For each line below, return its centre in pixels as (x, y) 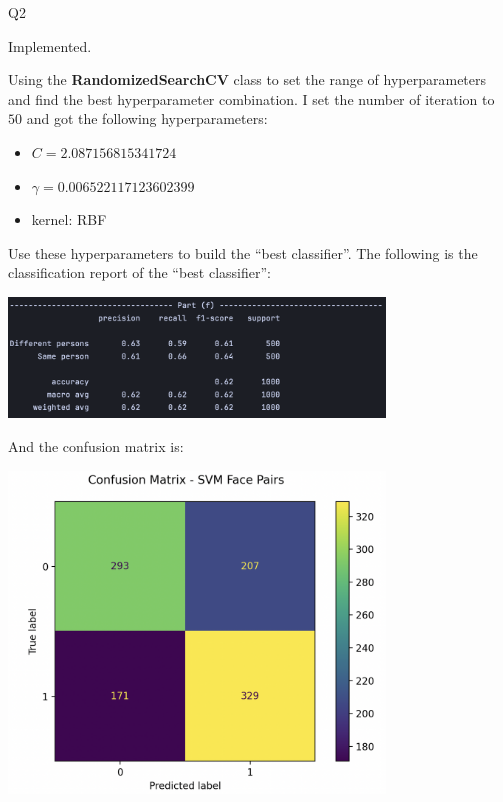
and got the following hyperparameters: (147, 118)
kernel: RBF (69, 219)
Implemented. (50, 45)
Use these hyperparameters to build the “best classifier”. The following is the (243, 252)
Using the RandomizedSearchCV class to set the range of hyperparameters (247, 79)
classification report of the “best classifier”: (139, 272)
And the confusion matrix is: (96, 445)
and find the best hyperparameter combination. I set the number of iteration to (251, 98)
